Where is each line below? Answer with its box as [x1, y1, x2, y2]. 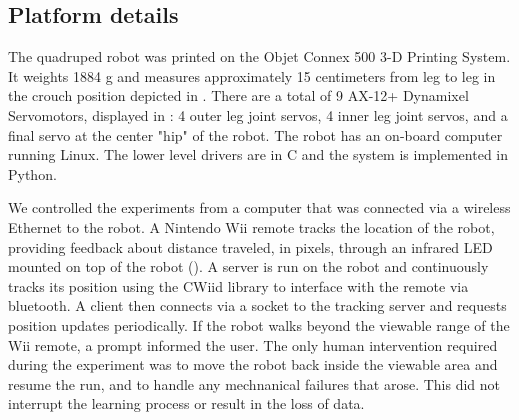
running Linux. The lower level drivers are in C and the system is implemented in [8, 144, 509, 165]
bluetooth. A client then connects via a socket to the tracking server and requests [8, 295, 507, 316]
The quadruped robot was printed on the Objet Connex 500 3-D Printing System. [8, 46, 511, 67]
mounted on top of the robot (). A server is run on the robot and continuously [8, 256, 489, 277]
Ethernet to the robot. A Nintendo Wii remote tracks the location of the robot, [8, 216, 495, 237]
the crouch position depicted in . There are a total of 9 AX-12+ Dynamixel [8, 85, 469, 106]
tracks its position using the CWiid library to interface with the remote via [8, 275, 469, 296]
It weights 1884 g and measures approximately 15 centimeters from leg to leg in [8, 65, 496, 86]
